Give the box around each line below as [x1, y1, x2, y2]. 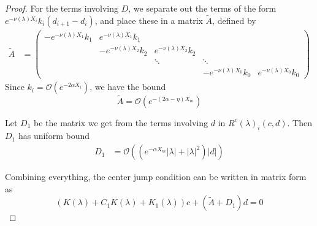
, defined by [212, 13, 256, 26]
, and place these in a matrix [94, 13, 203, 26]
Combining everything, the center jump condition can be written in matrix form [5, 170, 307, 183]
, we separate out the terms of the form [128, 2, 277, 14]
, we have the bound [90, 80, 166, 93]
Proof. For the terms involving [5, 2, 119, 14]
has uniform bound [18, 129, 90, 142]
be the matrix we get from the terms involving [34, 116, 208, 129]
